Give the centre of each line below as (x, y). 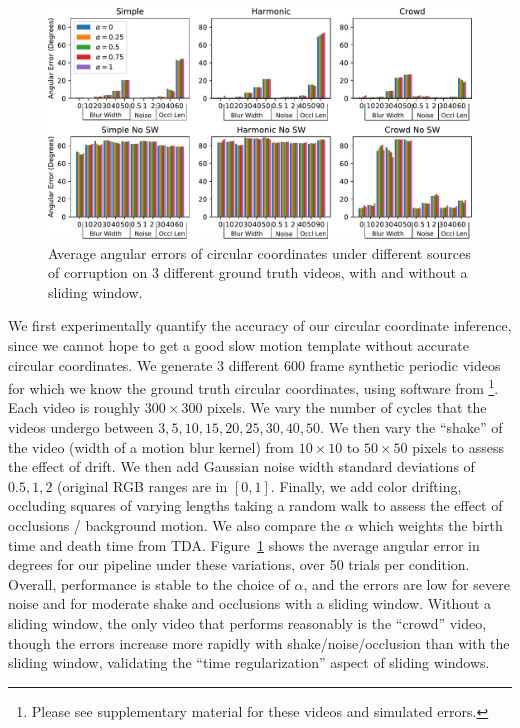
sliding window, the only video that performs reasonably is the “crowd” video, (247, 622)
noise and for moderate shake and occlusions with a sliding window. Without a (250, 603)
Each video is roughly (74, 407)
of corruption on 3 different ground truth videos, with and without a (258, 272)
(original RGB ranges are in (142, 485)
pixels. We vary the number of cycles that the (347, 407)
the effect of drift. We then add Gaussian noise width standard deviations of (241, 466)
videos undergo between (81, 427)
